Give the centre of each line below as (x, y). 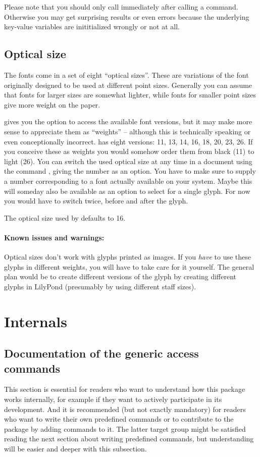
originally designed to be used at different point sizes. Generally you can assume (128, 85)
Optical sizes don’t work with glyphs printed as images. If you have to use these (128, 257)
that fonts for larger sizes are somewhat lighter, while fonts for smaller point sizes (130, 95)
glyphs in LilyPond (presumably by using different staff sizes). (100, 286)
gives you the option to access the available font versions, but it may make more (128, 121)
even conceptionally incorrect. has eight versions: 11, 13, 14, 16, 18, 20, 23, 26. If (128, 141)
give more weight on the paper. (52, 104)
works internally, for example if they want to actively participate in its (113, 399)
